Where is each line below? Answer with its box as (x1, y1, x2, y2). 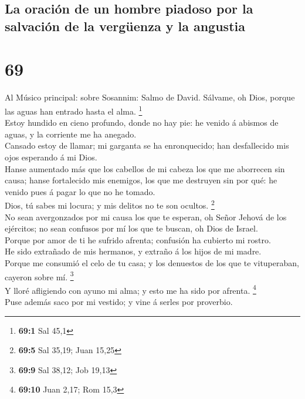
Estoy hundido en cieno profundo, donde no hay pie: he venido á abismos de (5, 116, 279, 129)
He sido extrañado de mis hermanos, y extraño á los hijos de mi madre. (5, 245, 262, 257)
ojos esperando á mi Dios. (5, 150, 97, 163)
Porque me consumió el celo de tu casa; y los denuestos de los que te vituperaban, (5, 256, 299, 269)
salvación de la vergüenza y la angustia (5, 16, 245, 35)
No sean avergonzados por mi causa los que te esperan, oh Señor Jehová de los (5, 210, 287, 223)
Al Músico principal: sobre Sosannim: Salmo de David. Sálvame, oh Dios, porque (5, 91, 295, 103)
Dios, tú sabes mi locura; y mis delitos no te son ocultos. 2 (5, 197, 215, 211)
